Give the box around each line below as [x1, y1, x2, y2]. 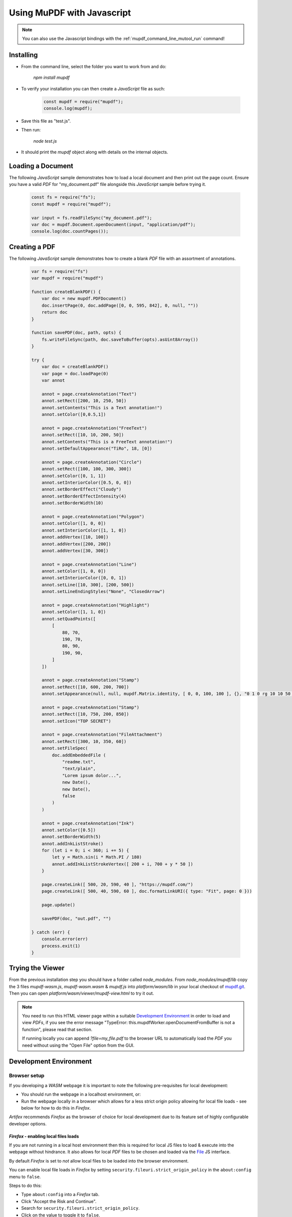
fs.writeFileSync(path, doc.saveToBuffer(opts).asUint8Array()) [41, 336, 199, 342]
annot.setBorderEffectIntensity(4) [41, 493, 127, 499]
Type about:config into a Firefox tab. [21, 1192, 100, 1198]
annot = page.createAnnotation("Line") [41, 561, 137, 567]
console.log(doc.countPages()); [31, 229, 109, 234]
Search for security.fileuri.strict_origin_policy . [21, 1205, 140, 1211]
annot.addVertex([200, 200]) [41, 541, 111, 547]
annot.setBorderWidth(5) [41, 834, 101, 840]
